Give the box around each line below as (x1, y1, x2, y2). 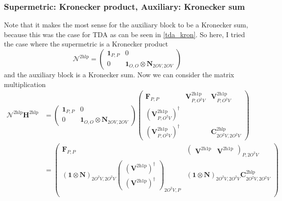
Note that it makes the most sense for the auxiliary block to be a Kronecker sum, (4, 20, 248, 30)
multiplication (4, 79, 46, 89)
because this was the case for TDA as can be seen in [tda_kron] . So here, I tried (4, 29, 245, 39)
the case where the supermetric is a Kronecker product (4, 39, 168, 49)
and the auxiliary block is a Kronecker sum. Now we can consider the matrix (4, 69, 235, 79)
